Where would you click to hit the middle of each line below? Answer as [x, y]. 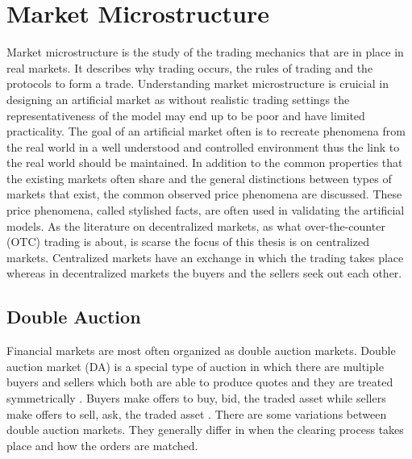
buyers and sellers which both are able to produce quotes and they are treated [200, 382]
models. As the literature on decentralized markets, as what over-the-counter [196, 225]
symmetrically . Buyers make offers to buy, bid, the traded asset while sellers [196, 398]
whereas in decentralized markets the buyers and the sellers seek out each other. [204, 273]
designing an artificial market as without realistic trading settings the [178, 99]
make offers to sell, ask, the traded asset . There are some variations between [197, 413]
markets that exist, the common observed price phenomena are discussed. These [204, 194]
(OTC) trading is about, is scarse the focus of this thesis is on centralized [188, 242]
